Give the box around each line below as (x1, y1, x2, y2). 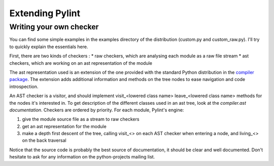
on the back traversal (22, 137, 66, 144)
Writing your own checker (9, 22, 99, 31)
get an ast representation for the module (22, 123, 107, 129)
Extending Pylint (9, 8, 81, 19)
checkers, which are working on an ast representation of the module (9, 60, 152, 66)
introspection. (9, 84, 39, 90)
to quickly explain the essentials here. (9, 44, 88, 50)
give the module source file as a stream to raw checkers (22, 116, 140, 122)
